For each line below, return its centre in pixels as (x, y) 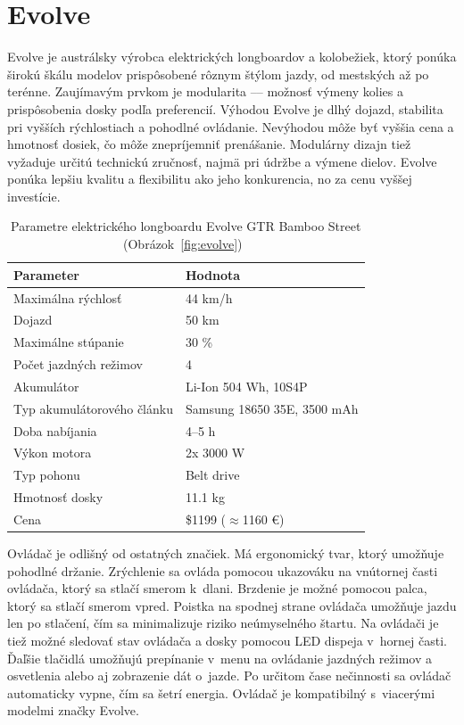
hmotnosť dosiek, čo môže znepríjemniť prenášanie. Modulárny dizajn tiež (209, 144)
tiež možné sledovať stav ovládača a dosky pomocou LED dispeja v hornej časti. (227, 640)
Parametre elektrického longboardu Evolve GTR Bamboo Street (186, 226)
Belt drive (212, 475)
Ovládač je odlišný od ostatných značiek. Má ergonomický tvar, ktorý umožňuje (226, 553)
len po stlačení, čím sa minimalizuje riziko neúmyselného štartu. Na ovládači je (223, 623)
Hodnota (213, 274)
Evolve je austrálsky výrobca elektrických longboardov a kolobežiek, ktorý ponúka (232, 57)
